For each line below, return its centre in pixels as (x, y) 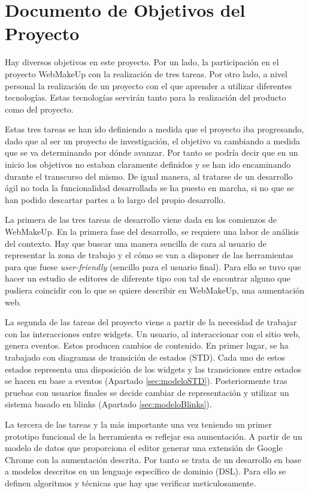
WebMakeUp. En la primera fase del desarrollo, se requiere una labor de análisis (152, 232)
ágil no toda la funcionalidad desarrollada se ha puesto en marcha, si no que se (149, 188)
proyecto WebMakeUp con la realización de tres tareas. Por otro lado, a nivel (146, 73)
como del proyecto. (39, 109)
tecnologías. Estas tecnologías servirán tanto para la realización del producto (146, 97)
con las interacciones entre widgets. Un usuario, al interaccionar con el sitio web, (153, 333)
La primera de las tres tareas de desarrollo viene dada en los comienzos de (141, 220)
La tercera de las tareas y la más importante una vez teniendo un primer (138, 424)
